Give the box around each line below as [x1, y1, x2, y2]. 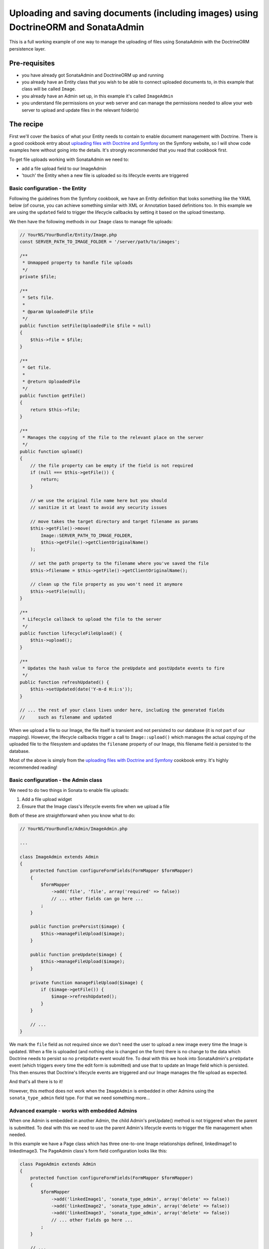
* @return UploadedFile [22, 379, 81, 384]
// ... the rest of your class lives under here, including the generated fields [19, 707, 225, 713]
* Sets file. [22, 295, 54, 301]
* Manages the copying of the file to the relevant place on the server [22, 435, 204, 441]
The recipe [9, 120, 43, 128]
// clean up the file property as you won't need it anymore [30, 582, 183, 587]
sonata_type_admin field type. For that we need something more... [9, 1095, 150, 1101]
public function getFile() [19, 393, 86, 398]
